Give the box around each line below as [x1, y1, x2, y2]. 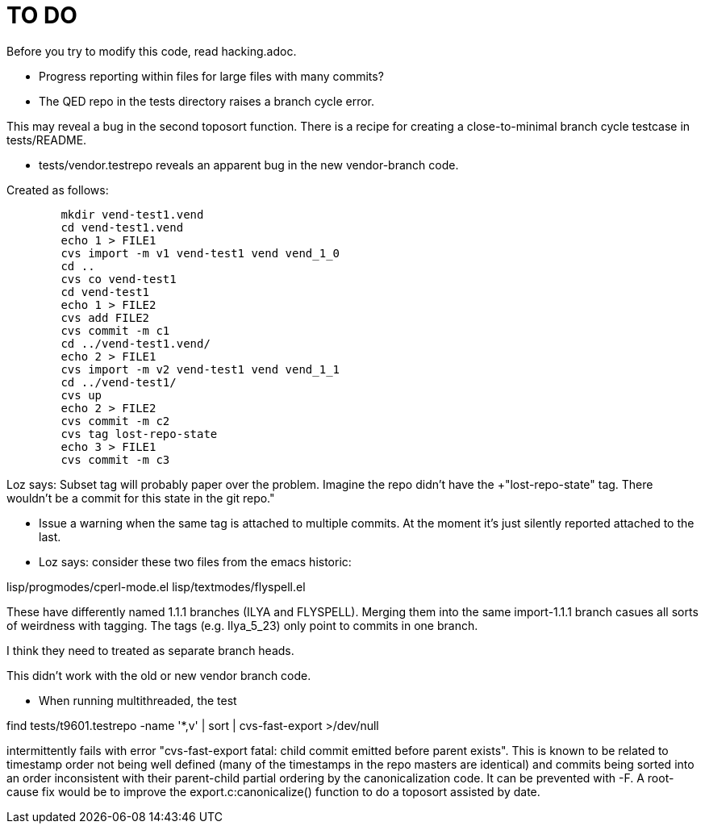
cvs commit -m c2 [60, 414, 170, 428]
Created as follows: [6, 182, 109, 197]
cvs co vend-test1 [60, 272, 177, 286]
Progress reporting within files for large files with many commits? [39, 69, 384, 83]
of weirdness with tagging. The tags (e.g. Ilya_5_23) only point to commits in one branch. [6, 618, 478, 632]
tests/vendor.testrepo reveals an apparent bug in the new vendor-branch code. [39, 157, 459, 172]
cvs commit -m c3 [60, 453, 170, 466]
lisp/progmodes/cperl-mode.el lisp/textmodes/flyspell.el [6, 579, 306, 594]
